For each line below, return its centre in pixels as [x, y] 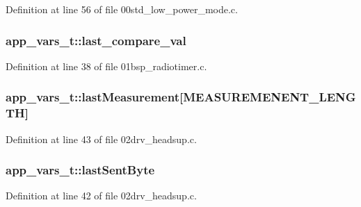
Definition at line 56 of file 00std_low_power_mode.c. [122, 9]
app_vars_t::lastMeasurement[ [95, 97]
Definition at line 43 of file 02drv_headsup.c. [101, 139]
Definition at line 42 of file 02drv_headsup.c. [101, 196]
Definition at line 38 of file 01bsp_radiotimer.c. [106, 66]
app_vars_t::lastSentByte [80, 170]
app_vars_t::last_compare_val [96, 40]
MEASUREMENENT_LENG [270, 97]
